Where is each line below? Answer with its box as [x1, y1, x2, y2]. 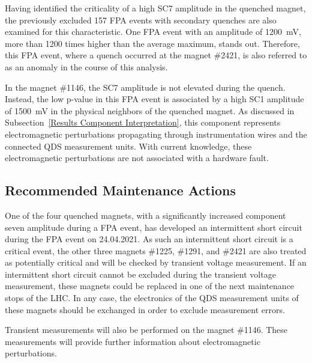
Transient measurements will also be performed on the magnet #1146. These [5, 323, 288, 336]
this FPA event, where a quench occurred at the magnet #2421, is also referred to [5, 49, 307, 61]
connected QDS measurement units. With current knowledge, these [5, 139, 252, 152]
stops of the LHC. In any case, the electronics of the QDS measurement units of [5, 291, 299, 304]
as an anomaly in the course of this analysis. [5, 60, 168, 73]
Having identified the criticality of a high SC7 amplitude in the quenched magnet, [5, 2, 306, 14]
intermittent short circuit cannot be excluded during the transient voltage [5, 267, 276, 280]
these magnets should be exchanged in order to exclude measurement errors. [5, 303, 285, 316]
